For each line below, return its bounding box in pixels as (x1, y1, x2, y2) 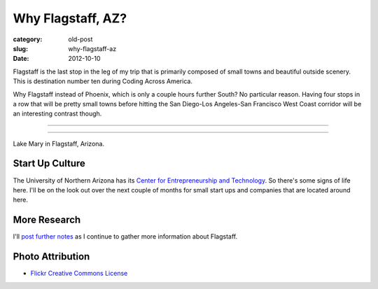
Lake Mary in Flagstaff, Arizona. (13, 139, 105, 148)
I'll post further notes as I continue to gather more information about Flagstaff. (13, 232, 238, 241)
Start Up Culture (13, 157, 85, 169)
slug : (13, 44, 28, 52)
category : (13, 35, 43, 43)
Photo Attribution (13, 251, 90, 262)
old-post (68, 35, 93, 43)
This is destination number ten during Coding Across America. (13, 77, 192, 85)
